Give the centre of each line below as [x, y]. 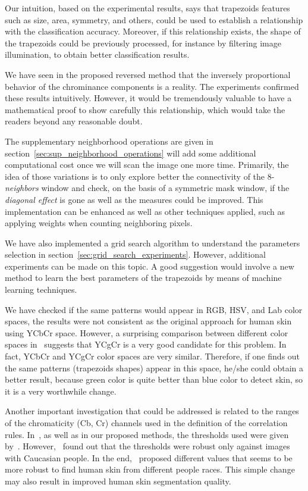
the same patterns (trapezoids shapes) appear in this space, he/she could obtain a [154, 368]
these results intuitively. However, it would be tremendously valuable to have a [148, 98]
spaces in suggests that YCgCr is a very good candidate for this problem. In [146, 344]
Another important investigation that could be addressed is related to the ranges [152, 411]
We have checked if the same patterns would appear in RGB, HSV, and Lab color [154, 309]
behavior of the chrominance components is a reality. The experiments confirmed [152, 86]
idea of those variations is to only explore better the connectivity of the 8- [140, 176]
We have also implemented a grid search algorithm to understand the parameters [153, 243]
